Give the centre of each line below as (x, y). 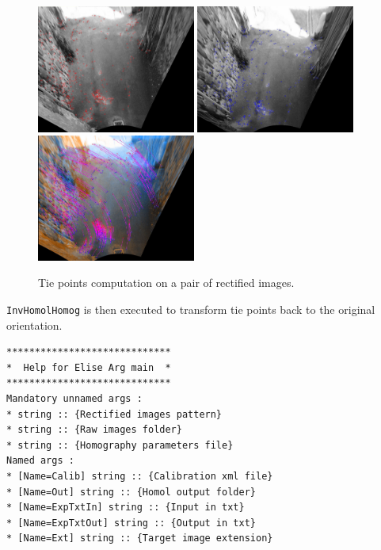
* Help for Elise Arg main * (89, 367)
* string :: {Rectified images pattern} (114, 414)
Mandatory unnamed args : (74, 398)
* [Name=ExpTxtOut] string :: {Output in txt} (131, 523)
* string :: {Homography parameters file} (120, 445)
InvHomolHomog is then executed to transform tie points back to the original (191, 309)
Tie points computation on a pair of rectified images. (166, 283)
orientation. (34, 325)
